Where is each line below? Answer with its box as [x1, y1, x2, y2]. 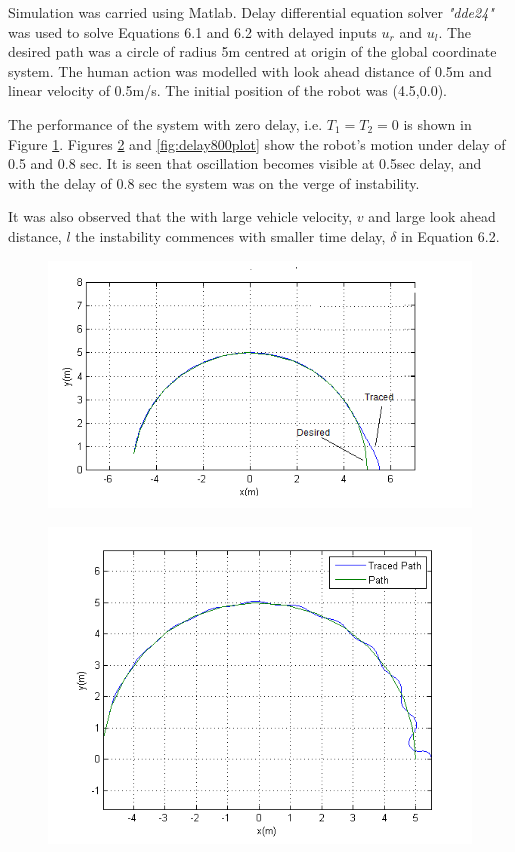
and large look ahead [368, 206, 496, 227]
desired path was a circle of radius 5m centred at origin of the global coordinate [8, 41, 497, 62]
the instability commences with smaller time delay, [75, 225, 386, 246]
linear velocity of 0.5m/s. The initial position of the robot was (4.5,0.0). [8, 80, 447, 101]
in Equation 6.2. [401, 225, 500, 246]
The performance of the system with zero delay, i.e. [8, 113, 323, 134]
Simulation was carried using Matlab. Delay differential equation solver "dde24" [8, 2, 494, 22]
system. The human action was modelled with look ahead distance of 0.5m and [8, 60, 492, 81]
